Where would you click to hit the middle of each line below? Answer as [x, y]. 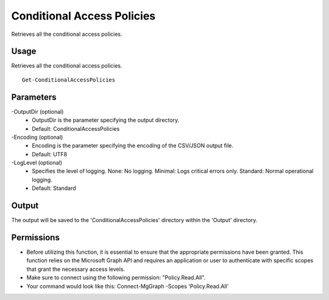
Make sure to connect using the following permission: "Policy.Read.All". [116, 277]
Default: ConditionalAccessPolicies [76, 128]
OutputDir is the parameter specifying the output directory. [106, 120]
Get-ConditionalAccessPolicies [69, 80]
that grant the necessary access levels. [76, 269]
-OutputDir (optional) [37, 111]
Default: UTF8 [49, 154]
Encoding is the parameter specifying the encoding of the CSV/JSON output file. [133, 145]
